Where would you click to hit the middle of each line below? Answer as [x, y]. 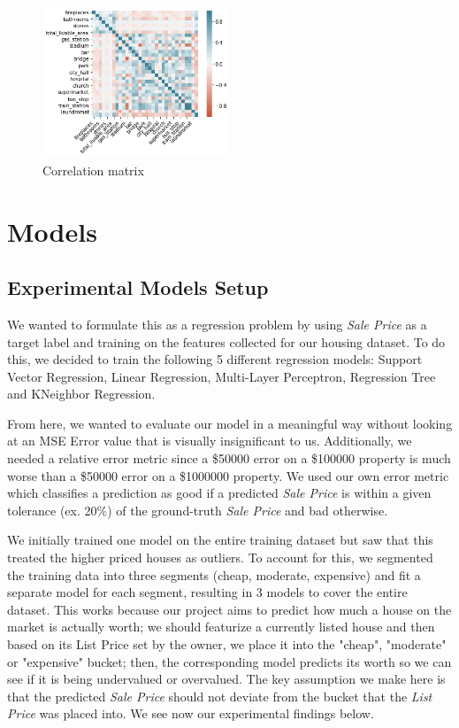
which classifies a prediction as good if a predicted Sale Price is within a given [219, 493]
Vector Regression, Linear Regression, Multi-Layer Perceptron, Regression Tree [222, 376]
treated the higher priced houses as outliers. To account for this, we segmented [220, 558]
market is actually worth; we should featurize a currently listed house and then [221, 627]
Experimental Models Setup [138, 287]
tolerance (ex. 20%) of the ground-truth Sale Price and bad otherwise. [198, 510]
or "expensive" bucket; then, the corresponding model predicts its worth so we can [229, 661]
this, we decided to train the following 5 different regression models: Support [215, 359]
